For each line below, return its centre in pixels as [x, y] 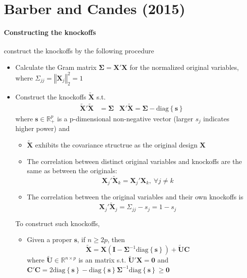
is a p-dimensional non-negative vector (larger [125, 118]
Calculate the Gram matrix [56, 67]
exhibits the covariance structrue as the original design [116, 144]
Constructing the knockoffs [50, 32]
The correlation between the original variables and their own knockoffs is [135, 197]
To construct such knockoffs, [58, 223]
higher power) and [42, 128]
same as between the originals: [72, 171]
